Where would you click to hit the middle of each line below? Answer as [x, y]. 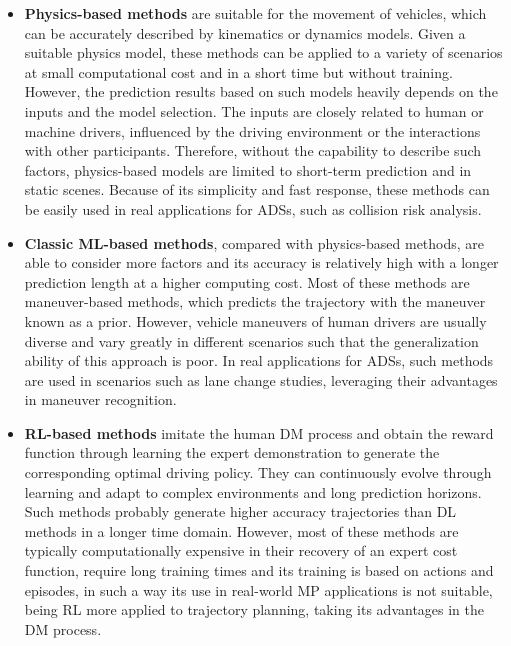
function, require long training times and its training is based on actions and [259, 570]
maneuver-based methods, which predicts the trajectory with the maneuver [255, 301]
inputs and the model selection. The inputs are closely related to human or [254, 110]
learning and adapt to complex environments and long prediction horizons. [253, 491]
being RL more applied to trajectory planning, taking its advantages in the [254, 609]
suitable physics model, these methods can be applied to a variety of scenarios [263, 52]
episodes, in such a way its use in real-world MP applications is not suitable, [258, 589]
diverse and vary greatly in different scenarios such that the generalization [251, 340]
